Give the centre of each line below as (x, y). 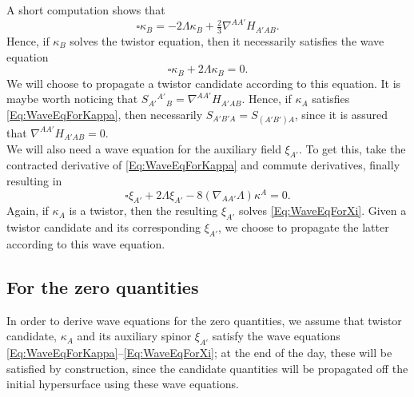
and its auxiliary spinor (134, 336)
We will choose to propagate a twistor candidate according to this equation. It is (204, 83)
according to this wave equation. (86, 243)
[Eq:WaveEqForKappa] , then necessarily (105, 114)
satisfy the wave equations (276, 336)
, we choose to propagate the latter (304, 227)
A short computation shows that (86, 10)
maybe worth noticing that (72, 99)
